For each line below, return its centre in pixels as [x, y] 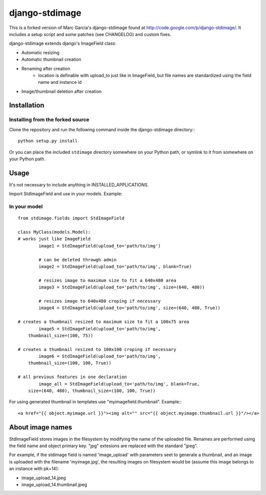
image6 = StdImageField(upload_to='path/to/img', [100, 356]
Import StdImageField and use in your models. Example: [66, 194]
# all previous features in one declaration [73, 377]
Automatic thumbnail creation [51, 60]
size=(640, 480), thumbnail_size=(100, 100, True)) [92, 391]
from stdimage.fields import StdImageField [71, 218]
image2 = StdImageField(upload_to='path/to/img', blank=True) [115, 266]
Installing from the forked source [49, 120]
